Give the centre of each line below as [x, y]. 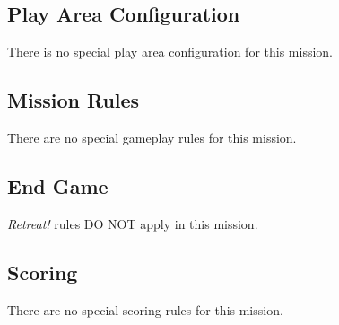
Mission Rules [74, 100]
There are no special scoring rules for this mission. [145, 309]
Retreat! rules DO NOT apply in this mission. [133, 223]
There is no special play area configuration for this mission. [170, 52]
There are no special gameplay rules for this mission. [152, 137]
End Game [58, 185]
